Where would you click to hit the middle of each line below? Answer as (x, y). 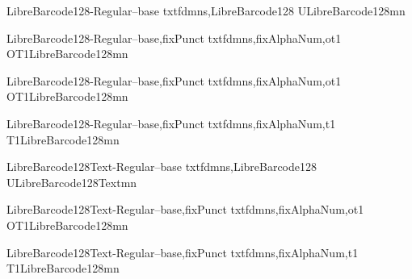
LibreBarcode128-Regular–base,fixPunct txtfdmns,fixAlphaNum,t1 (171, 123)
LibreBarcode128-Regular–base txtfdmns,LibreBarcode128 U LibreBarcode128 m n (206, 10)
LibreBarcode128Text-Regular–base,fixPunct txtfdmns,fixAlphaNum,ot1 (185, 209)
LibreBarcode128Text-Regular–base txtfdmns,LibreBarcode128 (162, 167)
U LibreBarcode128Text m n (72, 182)
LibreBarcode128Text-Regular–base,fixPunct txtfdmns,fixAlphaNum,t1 (183, 252)
